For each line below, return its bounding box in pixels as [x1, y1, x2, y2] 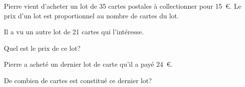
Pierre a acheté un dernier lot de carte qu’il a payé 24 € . [4, 59, 173, 69]
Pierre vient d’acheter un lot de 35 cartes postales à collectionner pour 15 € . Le [4, 1, 242, 11]
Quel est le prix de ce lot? [4, 43, 81, 53]
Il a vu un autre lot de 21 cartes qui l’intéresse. [4, 27, 144, 37]
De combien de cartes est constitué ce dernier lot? [4, 75, 152, 85]
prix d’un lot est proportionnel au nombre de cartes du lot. [4, 10, 179, 20]
